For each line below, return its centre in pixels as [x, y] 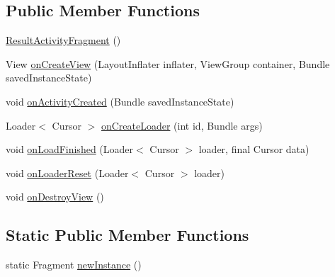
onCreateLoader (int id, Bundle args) [182, 125]
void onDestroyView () [55, 197]
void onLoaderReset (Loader [67, 173]
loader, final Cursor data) [254, 149]
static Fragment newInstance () [74, 265]
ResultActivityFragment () [63, 40]
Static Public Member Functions [127, 235]
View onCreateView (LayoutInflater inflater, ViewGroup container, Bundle [168, 63]
